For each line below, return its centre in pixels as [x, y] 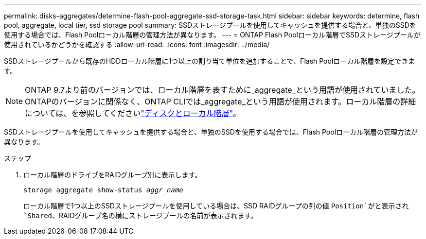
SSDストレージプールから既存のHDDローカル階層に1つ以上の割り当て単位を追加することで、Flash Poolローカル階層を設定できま [210, 61]
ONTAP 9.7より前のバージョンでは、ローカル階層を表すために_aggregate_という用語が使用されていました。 [222, 90]
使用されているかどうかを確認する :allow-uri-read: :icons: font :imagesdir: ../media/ [137, 44]
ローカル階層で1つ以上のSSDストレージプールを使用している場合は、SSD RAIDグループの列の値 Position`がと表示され [216, 206]
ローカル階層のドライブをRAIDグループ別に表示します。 [113, 175]
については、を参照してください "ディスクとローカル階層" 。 [133, 113]
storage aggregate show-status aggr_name [103, 190]
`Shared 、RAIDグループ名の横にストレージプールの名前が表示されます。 [141, 215]
